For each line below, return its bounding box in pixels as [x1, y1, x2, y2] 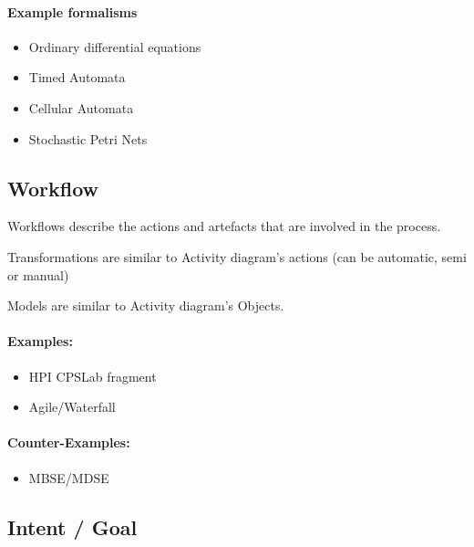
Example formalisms [7, 2, 138, 21]
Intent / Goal [7, 512, 138, 541]
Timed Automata [28, 68, 126, 87]
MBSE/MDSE [28, 468, 109, 487]
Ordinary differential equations [28, 37, 201, 56]
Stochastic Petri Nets [28, 129, 148, 148]
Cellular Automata [28, 98, 134, 117]
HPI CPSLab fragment [28, 366, 157, 385]
